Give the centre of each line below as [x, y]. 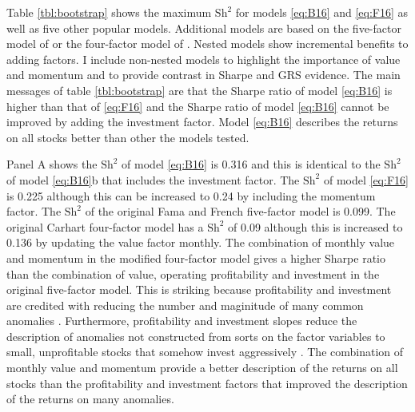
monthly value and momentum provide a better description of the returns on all [202, 368]
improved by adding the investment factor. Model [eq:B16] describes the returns [202, 122]
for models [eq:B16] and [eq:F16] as [322, 12]
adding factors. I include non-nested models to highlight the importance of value [204, 59]
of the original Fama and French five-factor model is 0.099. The [240, 211]
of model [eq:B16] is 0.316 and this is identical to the [251, 164]
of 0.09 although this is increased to [315, 226]
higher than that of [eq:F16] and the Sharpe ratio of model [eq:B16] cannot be [198, 106]
